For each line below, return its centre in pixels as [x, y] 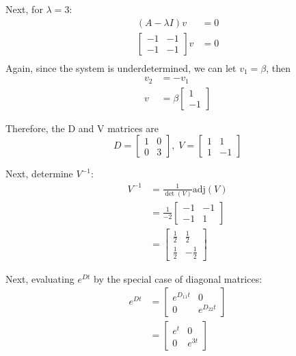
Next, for [24, 9]
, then [279, 67]
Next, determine [39, 174]
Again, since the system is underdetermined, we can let [121, 67]
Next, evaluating [40, 278]
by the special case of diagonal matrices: [178, 278]
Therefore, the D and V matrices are [82, 128]
